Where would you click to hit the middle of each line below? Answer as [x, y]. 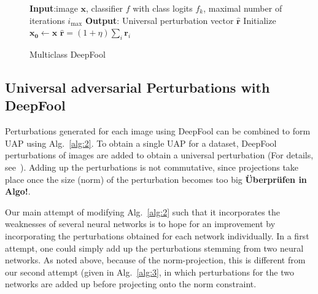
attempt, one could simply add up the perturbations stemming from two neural [154, 248]
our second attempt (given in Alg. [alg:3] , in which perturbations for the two [149, 272]
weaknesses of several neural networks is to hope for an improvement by [140, 224]
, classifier [105, 8]
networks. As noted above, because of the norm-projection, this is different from [155, 260]
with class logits [163, 8]
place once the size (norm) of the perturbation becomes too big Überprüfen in [156, 179]
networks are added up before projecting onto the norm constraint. [131, 284]
